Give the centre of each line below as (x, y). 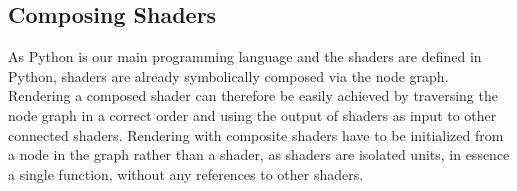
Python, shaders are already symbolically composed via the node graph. (228, 75)
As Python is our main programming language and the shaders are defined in (245, 56)
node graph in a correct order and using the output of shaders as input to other (252, 114)
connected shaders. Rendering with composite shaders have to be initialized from (256, 134)
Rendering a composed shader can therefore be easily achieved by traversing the (253, 95)
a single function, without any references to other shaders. (186, 173)
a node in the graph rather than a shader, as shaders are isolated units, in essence (259, 154)
